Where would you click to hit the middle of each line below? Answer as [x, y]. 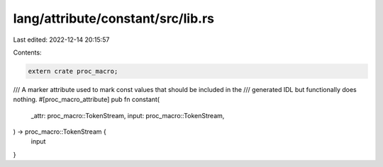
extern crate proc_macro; [73, 71]
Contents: [27, 52]
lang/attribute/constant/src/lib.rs [113, 18]
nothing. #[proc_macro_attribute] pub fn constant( [86, 100]
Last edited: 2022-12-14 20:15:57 [61, 40]
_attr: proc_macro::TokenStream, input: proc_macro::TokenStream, [128, 115]
